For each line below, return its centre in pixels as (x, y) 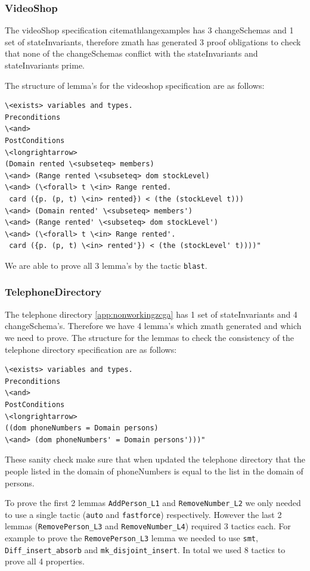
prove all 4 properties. (45, 561)
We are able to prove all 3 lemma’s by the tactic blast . (106, 265)
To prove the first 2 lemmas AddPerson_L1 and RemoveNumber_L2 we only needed (153, 503)
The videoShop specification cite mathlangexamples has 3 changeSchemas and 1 (149, 30)
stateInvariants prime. (45, 65)
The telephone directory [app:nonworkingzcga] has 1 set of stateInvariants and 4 (151, 314)
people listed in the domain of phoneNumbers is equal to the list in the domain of (154, 471)
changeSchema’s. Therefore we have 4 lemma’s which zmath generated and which (153, 326)
